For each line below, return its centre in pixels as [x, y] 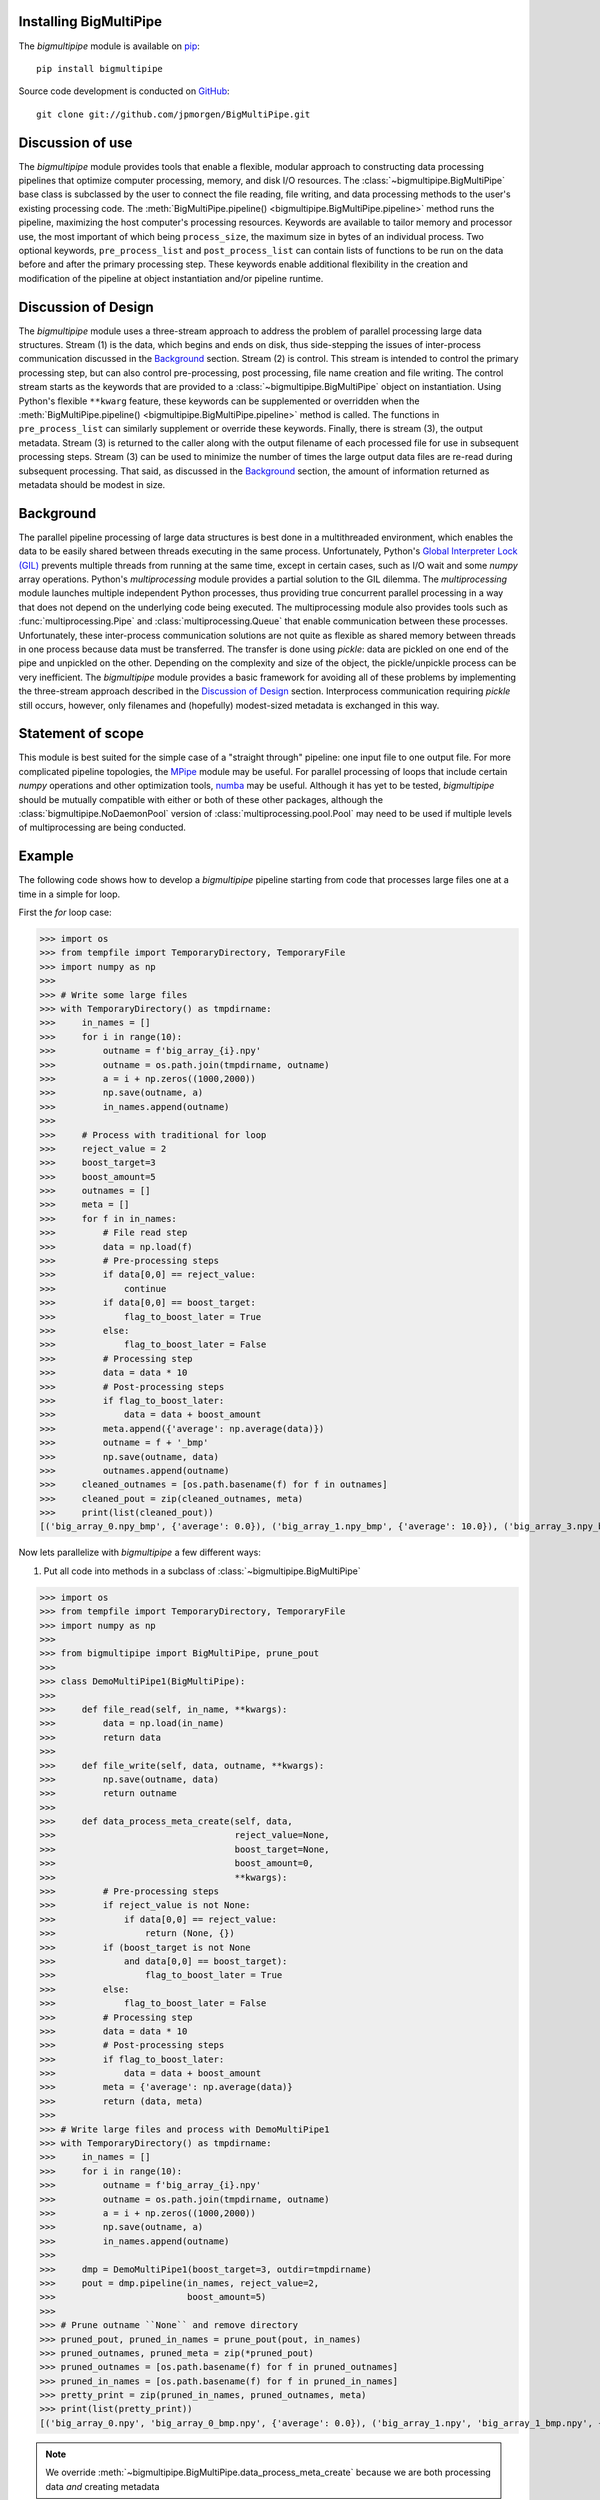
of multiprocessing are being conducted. [102, 827]
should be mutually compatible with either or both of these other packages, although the [201, 799]
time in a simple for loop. [69, 894]
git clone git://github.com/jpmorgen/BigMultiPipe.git [173, 114]
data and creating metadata [102, 2486]
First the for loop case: [65, 912]
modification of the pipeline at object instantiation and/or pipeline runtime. [171, 278]
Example [46, 856]
